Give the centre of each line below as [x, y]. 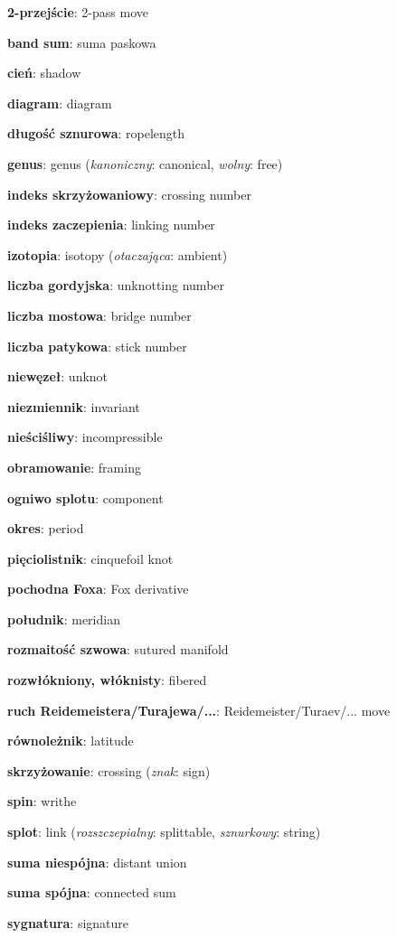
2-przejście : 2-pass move [78, 12]
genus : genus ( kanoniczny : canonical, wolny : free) [145, 163]
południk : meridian [64, 619]
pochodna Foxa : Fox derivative [98, 589]
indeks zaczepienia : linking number [111, 225]
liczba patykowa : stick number [97, 346]
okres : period [46, 528]
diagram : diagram [60, 103]
